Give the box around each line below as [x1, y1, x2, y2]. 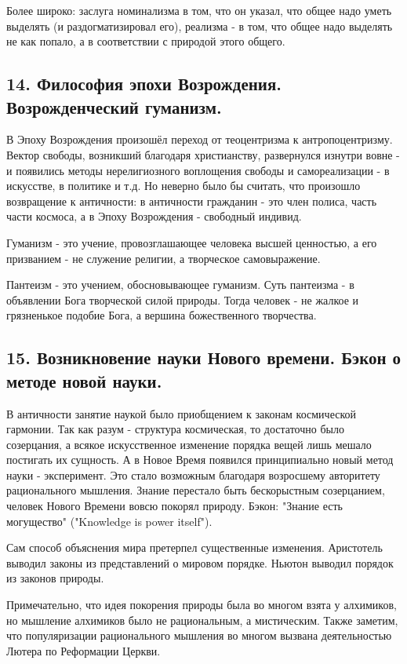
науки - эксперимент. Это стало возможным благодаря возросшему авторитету [6, 466, 380, 483]
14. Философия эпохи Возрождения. [6, 71, 282, 96]
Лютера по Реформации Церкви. [6, 642, 161, 659]
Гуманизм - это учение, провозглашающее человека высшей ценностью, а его [6, 234, 377, 250]
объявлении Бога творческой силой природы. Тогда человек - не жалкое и [6, 291, 359, 308]
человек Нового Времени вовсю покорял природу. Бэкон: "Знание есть [6, 498, 343, 514]
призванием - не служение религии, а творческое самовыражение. [6, 250, 321, 266]
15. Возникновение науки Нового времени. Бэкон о [6, 345, 402, 370]
